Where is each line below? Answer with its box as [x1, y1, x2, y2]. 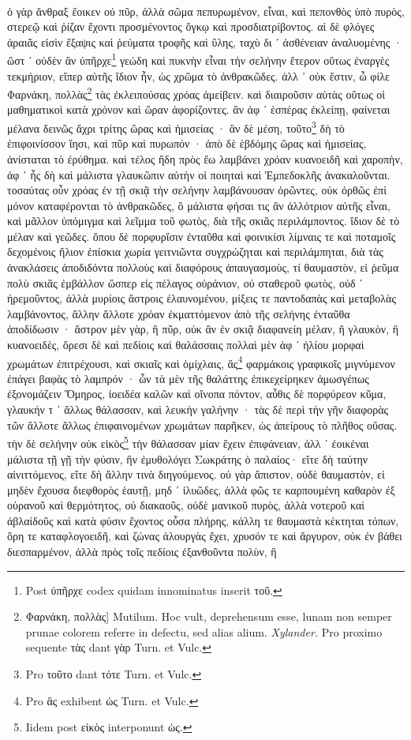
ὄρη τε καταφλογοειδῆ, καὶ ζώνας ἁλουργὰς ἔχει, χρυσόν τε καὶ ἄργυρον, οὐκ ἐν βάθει [7, 528, 402, 544]
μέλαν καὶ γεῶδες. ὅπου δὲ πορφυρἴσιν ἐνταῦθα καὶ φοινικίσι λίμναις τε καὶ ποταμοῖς [7, 227, 396, 244]
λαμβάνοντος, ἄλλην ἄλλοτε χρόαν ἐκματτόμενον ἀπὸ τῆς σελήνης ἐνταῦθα [7, 305, 350, 321]
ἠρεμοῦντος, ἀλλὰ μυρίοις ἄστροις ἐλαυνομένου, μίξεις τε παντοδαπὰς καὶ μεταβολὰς [7, 290, 396, 306]
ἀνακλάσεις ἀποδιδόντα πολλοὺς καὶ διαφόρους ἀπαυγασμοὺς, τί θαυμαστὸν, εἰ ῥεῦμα [7, 259, 399, 276]
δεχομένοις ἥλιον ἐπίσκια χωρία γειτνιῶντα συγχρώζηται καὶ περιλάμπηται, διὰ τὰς [7, 243, 383, 260]
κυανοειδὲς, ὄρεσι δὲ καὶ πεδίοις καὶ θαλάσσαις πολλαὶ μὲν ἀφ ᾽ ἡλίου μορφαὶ [7, 336, 364, 353]
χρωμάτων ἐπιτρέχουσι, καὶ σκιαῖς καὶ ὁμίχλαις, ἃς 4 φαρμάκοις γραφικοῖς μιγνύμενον [7, 352, 395, 371]
